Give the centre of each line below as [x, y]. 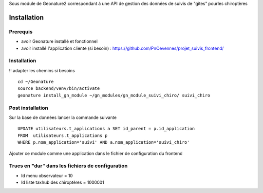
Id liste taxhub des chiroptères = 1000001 [63, 182]
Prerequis [21, 32]
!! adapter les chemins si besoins [42, 70]
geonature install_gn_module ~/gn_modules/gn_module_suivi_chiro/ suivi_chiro [114, 95]
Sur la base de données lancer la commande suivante [63, 117]
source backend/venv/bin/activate [59, 88]
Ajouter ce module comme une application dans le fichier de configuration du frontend [96, 153]
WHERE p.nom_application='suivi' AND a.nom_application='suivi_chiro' [104, 142]
